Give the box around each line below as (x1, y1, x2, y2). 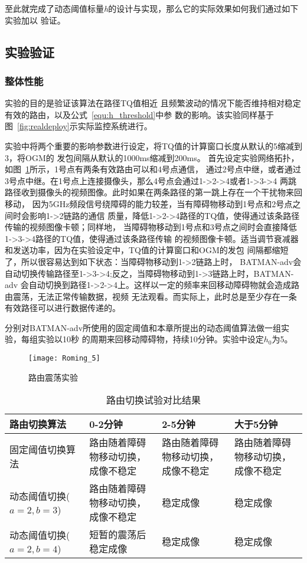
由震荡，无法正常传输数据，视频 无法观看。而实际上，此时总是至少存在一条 (5, 290, 297, 302)
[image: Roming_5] (28, 354, 100, 363)
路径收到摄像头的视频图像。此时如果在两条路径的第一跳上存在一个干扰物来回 (5, 186, 302, 198)
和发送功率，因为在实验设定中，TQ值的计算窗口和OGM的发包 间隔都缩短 (5, 244, 289, 256)
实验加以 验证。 (5, 14, 66, 26)
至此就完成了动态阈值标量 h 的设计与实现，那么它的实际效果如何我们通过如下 (5, 2, 299, 14)
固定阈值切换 (9, 443, 67, 457)
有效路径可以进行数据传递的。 (5, 302, 120, 314)
